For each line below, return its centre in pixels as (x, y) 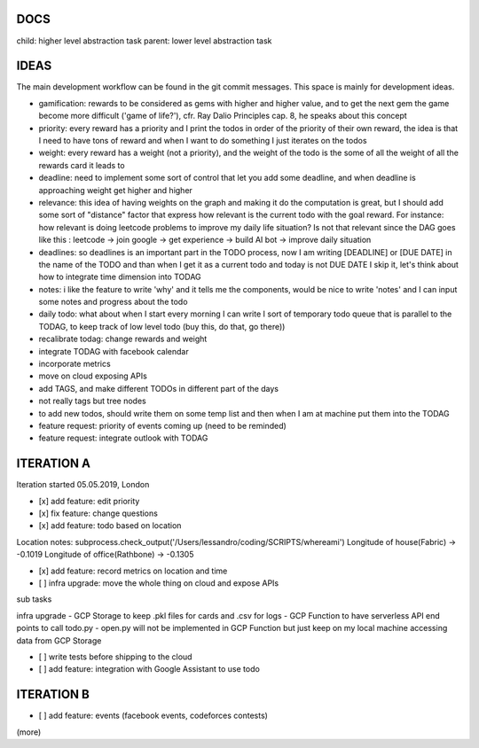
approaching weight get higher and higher (115, 190)
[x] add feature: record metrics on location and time (133, 571)
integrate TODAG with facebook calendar (114, 351)
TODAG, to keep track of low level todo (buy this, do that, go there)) (162, 326)
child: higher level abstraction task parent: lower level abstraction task (144, 41)
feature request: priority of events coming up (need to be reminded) (163, 425)
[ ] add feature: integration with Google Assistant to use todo (149, 669)
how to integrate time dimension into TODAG (120, 277)
